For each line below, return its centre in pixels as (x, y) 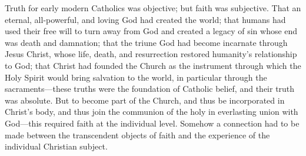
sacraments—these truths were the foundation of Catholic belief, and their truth (150, 89)
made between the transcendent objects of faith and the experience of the (137, 135)
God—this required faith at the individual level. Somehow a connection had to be (152, 123)
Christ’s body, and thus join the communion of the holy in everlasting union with (152, 112)
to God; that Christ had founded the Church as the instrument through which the (153, 65)
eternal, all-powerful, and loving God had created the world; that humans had (145, 19)
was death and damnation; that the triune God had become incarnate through (146, 42)
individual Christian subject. (56, 146)
